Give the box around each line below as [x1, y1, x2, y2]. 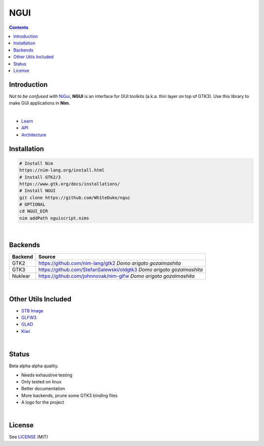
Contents [9, 24, 29, 30]
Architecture [21, 132, 46, 138]
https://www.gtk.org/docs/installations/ [19, 181, 120, 187]
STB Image [21, 307, 44, 313]
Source [38, 253, 56, 260]
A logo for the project [21, 399, 65, 405]
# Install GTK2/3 [19, 174, 61, 180]
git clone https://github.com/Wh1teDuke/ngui [19, 195, 131, 200]
